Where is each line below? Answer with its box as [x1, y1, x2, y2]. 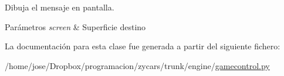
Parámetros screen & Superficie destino [5, 20, 146, 32]
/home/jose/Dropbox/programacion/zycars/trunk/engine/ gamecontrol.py [5, 59, 270, 71]
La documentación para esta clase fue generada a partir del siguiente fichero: [5, 40, 280, 52]
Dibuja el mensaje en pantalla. [5, 1, 114, 13]
